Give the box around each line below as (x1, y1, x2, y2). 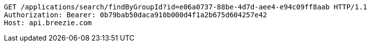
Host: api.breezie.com (4, 19, 92, 27)
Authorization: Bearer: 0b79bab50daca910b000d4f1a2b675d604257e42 (4, 11, 267, 19)
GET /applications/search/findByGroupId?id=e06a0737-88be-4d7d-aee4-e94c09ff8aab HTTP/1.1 (4, 3, 368, 11)
